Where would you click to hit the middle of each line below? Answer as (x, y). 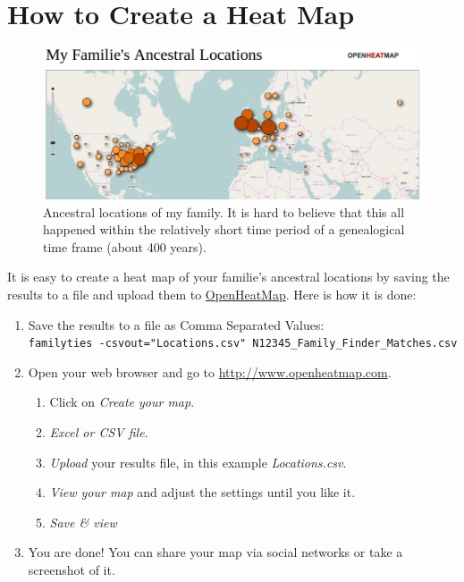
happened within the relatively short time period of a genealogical (224, 229)
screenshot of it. (72, 570)
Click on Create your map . (122, 402)
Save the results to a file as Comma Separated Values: (176, 324)
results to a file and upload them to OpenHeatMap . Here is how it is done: (212, 295)
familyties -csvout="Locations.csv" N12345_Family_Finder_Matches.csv (243, 344)
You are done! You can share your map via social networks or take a (215, 552)
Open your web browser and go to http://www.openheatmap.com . (210, 371)
